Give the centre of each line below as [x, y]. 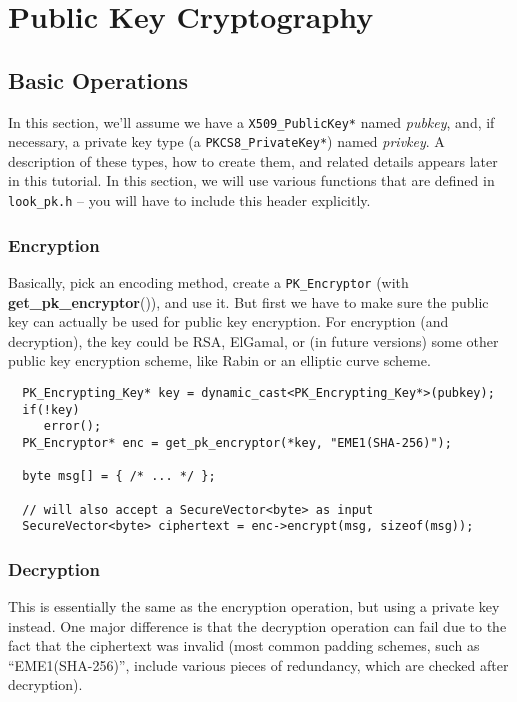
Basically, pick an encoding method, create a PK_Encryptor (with [208, 281]
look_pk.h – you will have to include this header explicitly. [189, 200]
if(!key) [51, 409]
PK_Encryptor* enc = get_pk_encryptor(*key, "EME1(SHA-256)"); [237, 442]
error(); [72, 426]
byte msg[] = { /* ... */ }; [119, 476]
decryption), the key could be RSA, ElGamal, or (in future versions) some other [253, 340]
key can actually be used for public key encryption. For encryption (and [228, 321]
